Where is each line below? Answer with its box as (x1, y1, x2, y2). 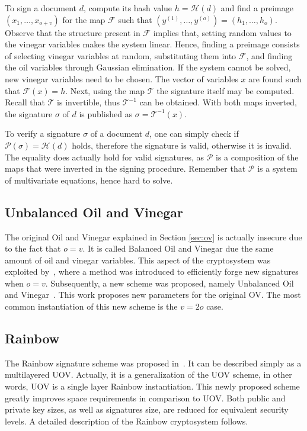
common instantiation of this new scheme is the (5, 300, 178, 313)
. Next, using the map (65, 84, 145, 97)
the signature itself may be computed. (156, 84, 295, 97)
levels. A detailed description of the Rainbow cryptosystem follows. (5, 414, 248, 427)
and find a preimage (220, 2, 293, 14)
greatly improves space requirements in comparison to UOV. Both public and (5, 391, 286, 404)
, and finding (246, 49, 293, 62)
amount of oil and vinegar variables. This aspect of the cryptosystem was (5, 253, 271, 266)
